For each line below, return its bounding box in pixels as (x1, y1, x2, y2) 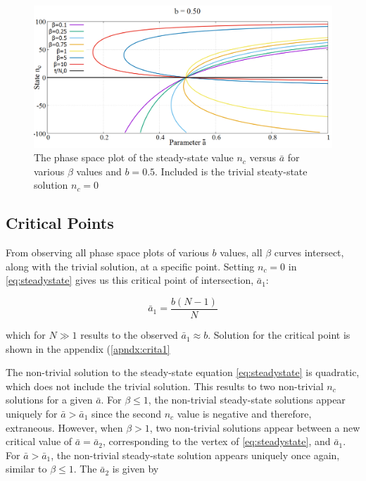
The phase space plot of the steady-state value (34, 150, 234, 165)
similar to (6, 461, 47, 476)
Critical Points (6, 212, 114, 234)
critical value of (6, 434, 72, 449)
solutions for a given (6, 392, 93, 407)
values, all (220, 245, 263, 260)
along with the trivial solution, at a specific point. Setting (6, 258, 255, 273)
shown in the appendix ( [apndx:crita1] (6, 341, 170, 356)
